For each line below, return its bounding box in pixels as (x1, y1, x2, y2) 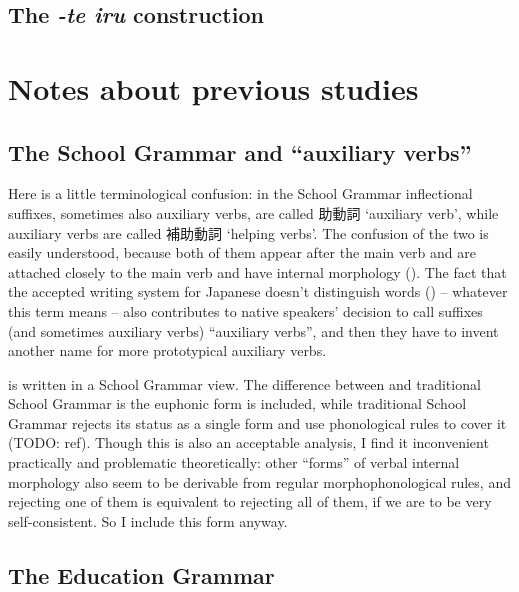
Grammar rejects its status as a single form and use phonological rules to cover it (8, 412, 507, 433)
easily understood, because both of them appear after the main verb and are (8, 242, 476, 263)
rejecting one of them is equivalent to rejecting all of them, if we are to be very (8, 491, 492, 512)
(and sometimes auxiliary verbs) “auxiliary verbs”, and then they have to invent (8, 320, 499, 341)
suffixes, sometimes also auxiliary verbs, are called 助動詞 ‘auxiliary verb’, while (8, 202, 499, 223)
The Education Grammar (8, 559, 275, 590)
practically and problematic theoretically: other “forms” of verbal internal (8, 452, 460, 473)
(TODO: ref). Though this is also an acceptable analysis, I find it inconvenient (8, 432, 489, 453)
